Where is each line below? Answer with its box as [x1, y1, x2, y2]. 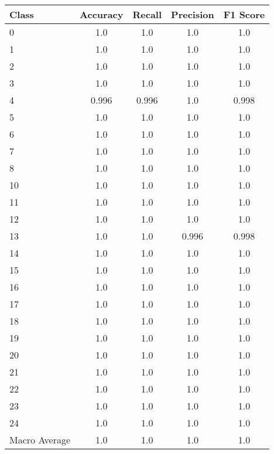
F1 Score [223, 8, 265, 21]
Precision [171, 8, 214, 21]
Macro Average [9, 433, 71, 446]
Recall [132, 8, 162, 21]
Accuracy [80, 8, 124, 21]
